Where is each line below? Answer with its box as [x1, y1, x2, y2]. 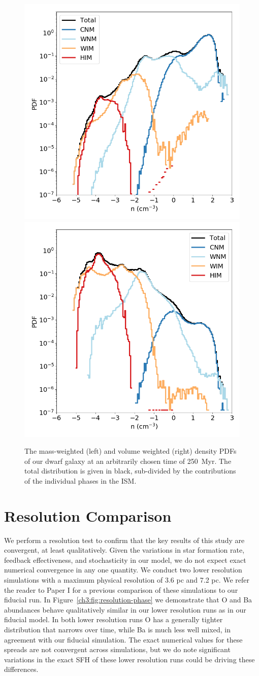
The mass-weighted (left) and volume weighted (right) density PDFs [24, 446, 237, 456]
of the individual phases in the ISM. [24, 475, 137, 486]
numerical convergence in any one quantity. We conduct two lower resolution [4, 564, 242, 575]
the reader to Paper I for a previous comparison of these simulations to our [4, 584, 238, 595]
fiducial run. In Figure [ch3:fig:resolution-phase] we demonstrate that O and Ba [4, 594, 252, 605]
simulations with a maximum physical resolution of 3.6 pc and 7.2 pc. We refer [4, 574, 250, 585]
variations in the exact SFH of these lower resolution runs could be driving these [4, 654, 255, 664]
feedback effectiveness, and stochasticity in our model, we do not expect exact [4, 554, 246, 565]
